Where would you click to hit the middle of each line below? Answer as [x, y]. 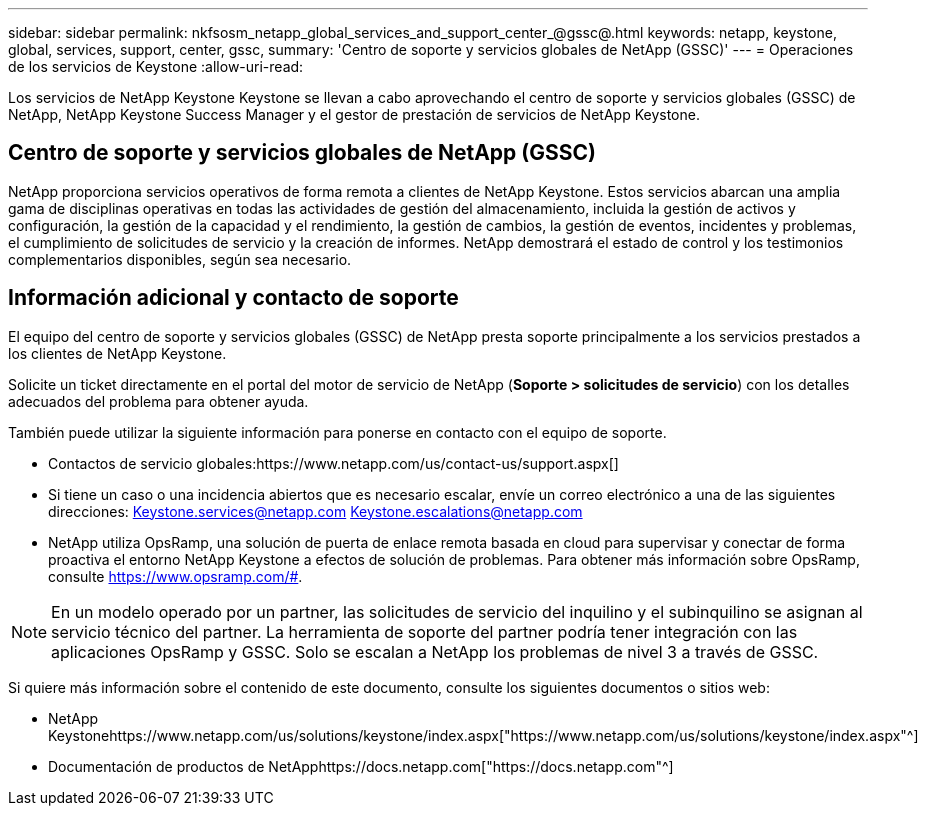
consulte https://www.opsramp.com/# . [175, 576]
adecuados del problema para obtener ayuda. [158, 401]
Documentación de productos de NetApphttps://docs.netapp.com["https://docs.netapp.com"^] [361, 766]
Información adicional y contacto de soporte [233, 298]
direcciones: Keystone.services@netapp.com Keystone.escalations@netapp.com [315, 511]
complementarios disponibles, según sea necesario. [180, 259]
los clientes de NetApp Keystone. [117, 353]
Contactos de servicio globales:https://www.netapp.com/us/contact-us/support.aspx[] [333, 463]
